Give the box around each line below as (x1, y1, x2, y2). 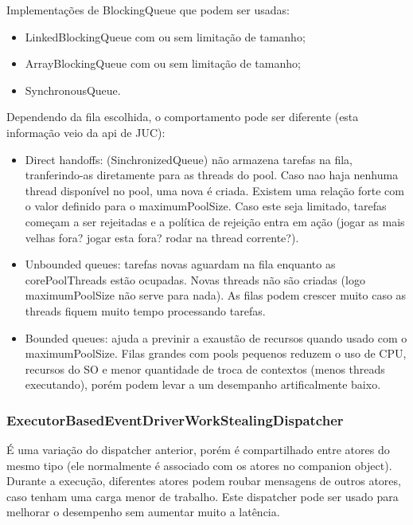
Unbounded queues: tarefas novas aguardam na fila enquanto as (25, 256, 336, 272)
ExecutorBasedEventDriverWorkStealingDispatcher (6, 409, 344, 429)
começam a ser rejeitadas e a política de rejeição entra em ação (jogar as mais (25, 213, 405, 229)
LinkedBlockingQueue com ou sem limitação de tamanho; (25, 28, 306, 45)
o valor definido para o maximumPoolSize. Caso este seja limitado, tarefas (25, 198, 387, 214)
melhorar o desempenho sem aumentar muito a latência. (6, 503, 280, 520)
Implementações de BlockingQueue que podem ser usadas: (6, 2, 290, 18)
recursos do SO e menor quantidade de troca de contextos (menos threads (25, 360, 385, 377)
